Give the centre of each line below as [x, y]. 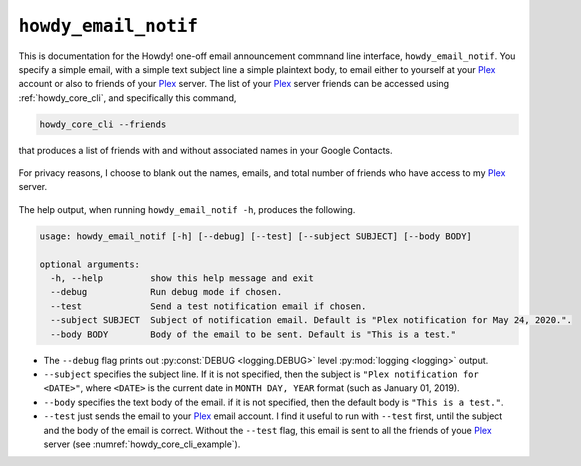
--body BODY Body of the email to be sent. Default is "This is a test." [253, 334]
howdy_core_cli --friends [103, 124]
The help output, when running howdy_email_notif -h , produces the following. [187, 209]
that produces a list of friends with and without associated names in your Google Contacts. [206, 150]
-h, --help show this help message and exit [182, 278]
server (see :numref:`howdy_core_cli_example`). [142, 444]
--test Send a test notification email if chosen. [208, 306]
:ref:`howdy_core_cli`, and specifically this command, [127, 97]
